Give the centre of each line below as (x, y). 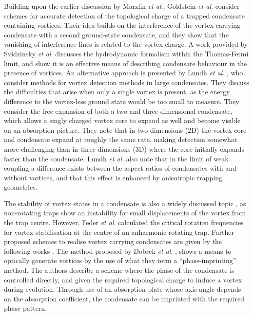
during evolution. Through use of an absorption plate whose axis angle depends (123, 289)
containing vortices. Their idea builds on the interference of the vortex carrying (122, 25)
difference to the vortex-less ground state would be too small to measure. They (122, 101)
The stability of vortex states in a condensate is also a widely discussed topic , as (125, 203)
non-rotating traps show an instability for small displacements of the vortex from (125, 213)
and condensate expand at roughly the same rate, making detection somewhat (121, 139)
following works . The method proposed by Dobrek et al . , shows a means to (118, 251)
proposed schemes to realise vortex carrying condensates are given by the (113, 241)
